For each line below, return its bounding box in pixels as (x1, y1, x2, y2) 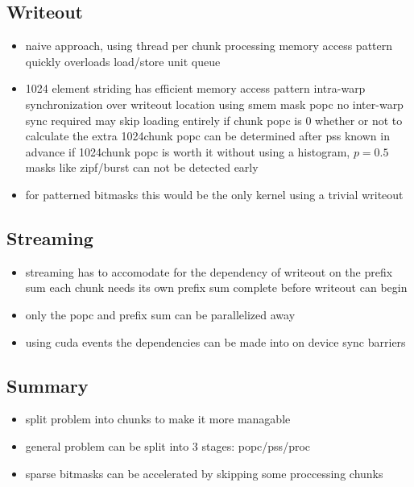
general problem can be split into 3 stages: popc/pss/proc (25, 437, 311, 454)
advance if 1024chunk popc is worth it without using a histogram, (25, 143, 350, 160)
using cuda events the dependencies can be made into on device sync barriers (25, 333, 406, 350)
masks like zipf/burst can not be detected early (25, 159, 259, 176)
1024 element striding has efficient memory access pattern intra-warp (25, 80, 366, 97)
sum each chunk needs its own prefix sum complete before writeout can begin (25, 279, 408, 296)
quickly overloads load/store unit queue (25, 52, 221, 69)
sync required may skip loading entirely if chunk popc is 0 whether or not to (25, 111, 403, 128)
